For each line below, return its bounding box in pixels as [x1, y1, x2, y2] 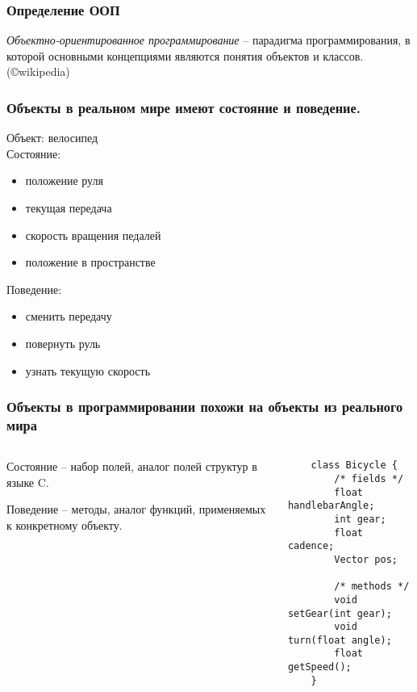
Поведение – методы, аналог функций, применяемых [6, 501, 266, 518]
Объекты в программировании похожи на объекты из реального [6, 396, 403, 417]
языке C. [6, 473, 49, 490]
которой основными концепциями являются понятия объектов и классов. [6, 47, 364, 64]
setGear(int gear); [287, 607, 392, 619]
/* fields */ [334, 472, 404, 484]
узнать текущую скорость [25, 362, 151, 379]
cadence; [287, 540, 335, 552]
